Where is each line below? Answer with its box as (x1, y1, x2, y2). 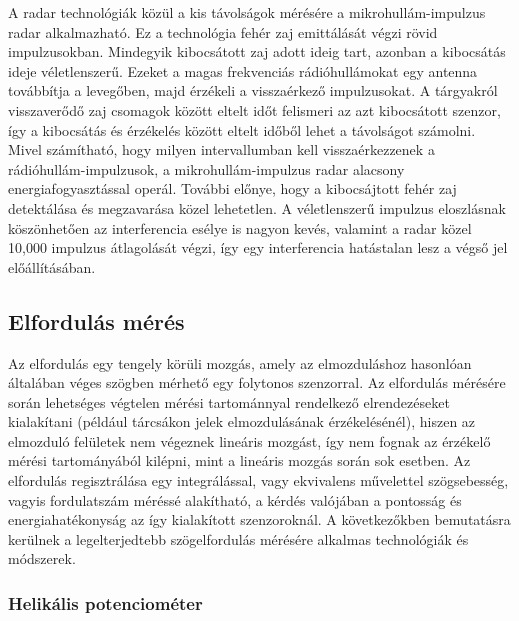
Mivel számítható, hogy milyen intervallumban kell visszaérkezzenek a (8, 139, 435, 160)
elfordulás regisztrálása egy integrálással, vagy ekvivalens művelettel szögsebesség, (8, 470, 509, 491)
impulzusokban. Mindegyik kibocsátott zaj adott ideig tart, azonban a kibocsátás (8, 41, 506, 62)
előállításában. (8, 256, 96, 277)
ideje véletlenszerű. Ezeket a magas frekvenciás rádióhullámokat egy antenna (8, 60, 478, 81)
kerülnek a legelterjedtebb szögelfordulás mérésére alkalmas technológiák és (8, 528, 469, 549)
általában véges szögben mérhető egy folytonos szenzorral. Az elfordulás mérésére (8, 372, 506, 393)
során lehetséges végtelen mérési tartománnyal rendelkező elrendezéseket (8, 391, 450, 412)
